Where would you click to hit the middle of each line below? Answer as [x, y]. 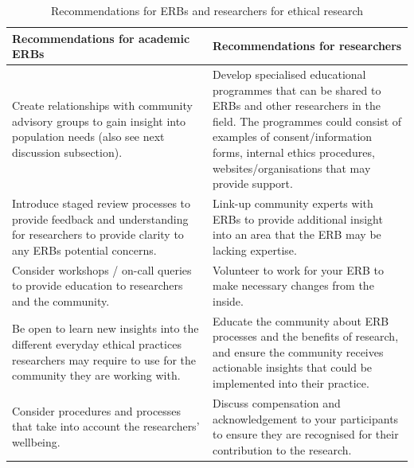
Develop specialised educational [289, 74]
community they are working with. [96, 375]
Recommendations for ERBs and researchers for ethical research [207, 10]
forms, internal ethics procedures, [294, 152]
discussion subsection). [67, 152]
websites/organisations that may [292, 168]
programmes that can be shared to [297, 90]
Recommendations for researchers [307, 46]
